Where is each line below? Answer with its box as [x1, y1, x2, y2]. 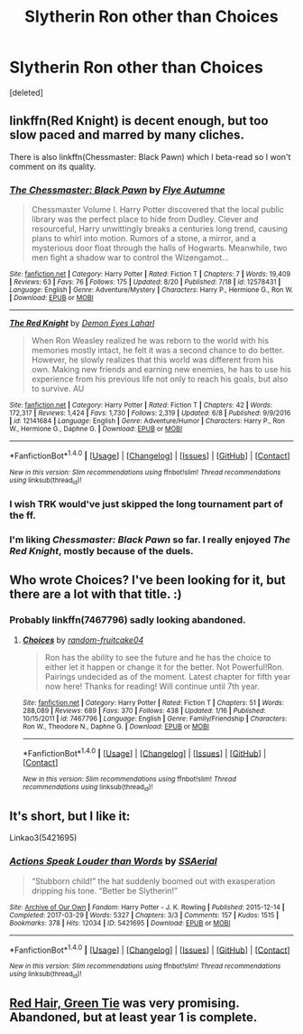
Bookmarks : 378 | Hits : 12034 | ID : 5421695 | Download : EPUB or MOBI [9, 918, 231, 927]
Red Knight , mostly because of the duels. [9, 544, 194, 557]
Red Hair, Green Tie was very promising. [9, 996, 240, 1011]
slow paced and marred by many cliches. [9, 127, 245, 143]
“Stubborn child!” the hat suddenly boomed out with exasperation [31, 875, 276, 887]
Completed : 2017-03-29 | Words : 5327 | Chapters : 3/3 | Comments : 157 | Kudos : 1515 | [9, 910, 280, 919]
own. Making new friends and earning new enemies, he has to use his [31, 364, 291, 375]
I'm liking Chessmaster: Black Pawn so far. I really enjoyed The [9, 533, 291, 546]
